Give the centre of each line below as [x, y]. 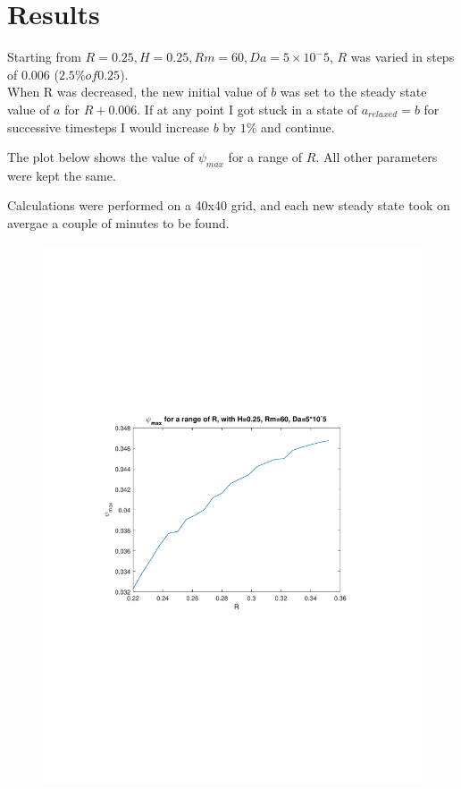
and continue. [298, 127]
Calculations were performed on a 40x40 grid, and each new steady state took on [229, 205]
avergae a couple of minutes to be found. [118, 223]
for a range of [265, 157]
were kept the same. [62, 175]
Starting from [44, 57]
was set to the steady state [353, 92]
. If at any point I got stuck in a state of [247, 109]
